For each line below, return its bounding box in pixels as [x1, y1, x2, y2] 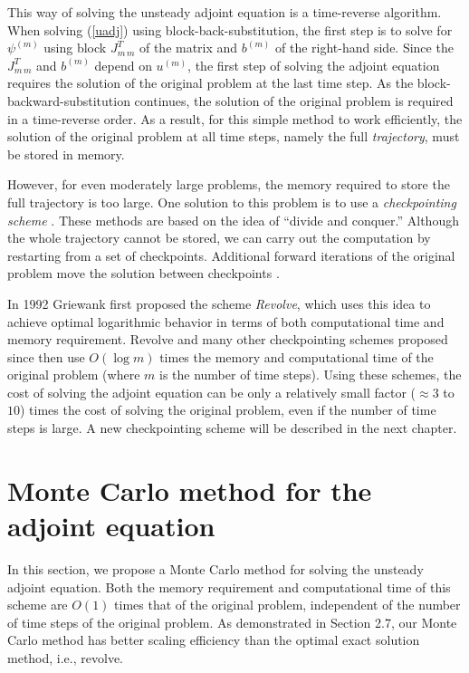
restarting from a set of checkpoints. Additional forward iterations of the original [7, 245, 455, 264]
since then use [7, 347, 85, 366]
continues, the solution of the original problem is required [134, 91, 454, 110]
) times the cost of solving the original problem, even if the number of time [20, 400, 436, 419]
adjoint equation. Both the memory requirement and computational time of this [7, 577, 451, 596]
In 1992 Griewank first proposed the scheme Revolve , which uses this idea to [7, 293, 431, 312]
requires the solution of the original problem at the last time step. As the [7, 73, 414, 92]
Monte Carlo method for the [7, 471, 372, 508]
